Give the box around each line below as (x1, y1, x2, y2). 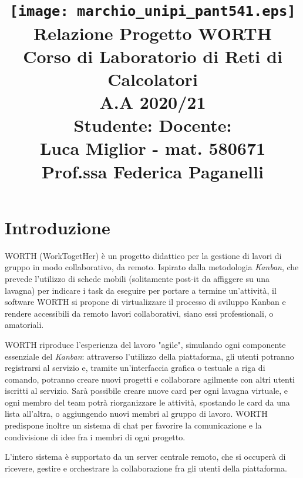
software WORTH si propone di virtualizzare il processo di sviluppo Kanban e (5, 296, 286, 308)
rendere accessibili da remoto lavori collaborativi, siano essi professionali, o (5, 307, 274, 319)
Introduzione (5, 215, 110, 239)
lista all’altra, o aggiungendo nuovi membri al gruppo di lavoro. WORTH (5, 407, 268, 420)
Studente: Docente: (73, 113, 232, 137)
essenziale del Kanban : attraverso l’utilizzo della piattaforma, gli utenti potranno (5, 350, 294, 362)
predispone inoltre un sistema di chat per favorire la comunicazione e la (5, 419, 262, 431)
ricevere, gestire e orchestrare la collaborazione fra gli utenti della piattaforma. (5, 462, 287, 474)
